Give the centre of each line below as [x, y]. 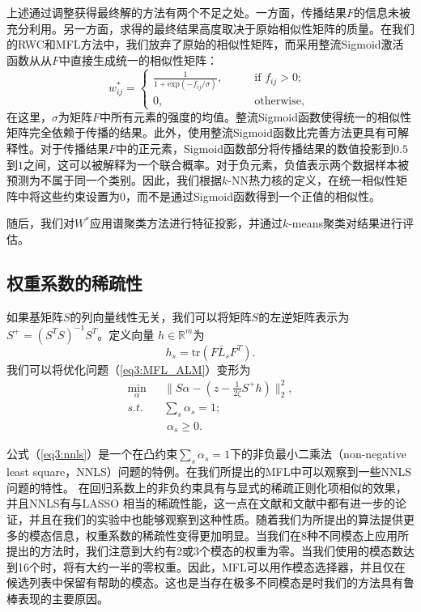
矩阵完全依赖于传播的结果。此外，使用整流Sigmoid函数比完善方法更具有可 [202, 132]
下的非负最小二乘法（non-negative [318, 454]
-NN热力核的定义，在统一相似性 [312, 180]
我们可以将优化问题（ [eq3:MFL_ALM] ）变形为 [129, 369]
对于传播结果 [74, 148]
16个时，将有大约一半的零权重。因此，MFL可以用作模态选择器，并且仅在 [211, 566]
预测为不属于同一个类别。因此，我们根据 [114, 180]
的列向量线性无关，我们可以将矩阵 [161, 316]
